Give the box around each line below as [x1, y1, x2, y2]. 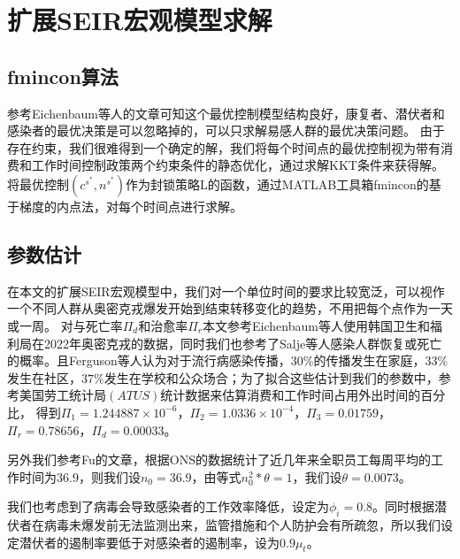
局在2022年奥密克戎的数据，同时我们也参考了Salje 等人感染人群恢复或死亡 [19, 333, 442, 352]
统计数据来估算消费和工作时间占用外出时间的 [160, 386, 421, 404]
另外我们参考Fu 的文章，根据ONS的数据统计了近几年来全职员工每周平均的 [7, 450, 431, 469]
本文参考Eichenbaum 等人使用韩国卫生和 [203, 316, 430, 334]
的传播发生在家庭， [313, 351, 425, 370]
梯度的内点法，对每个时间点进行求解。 [19, 196, 242, 215]
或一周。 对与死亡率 [7, 316, 123, 334]
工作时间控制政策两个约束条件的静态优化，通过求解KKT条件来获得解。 [31, 156, 444, 174]
